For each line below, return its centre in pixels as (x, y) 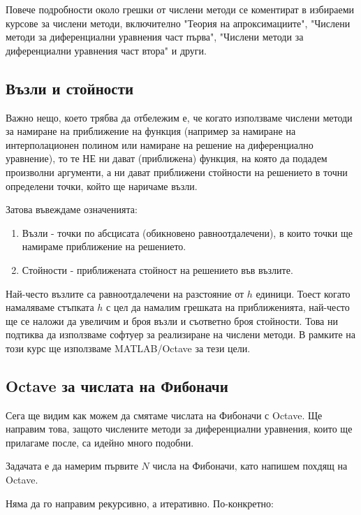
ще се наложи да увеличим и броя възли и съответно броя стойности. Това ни (172, 320)
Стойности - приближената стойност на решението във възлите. (157, 269)
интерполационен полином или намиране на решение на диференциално (160, 144)
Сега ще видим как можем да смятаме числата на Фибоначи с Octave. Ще (164, 415)
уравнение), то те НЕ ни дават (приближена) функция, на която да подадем (167, 158)
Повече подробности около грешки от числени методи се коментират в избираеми (180, 9)
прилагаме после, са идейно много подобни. (100, 442)
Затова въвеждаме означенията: (72, 209)
